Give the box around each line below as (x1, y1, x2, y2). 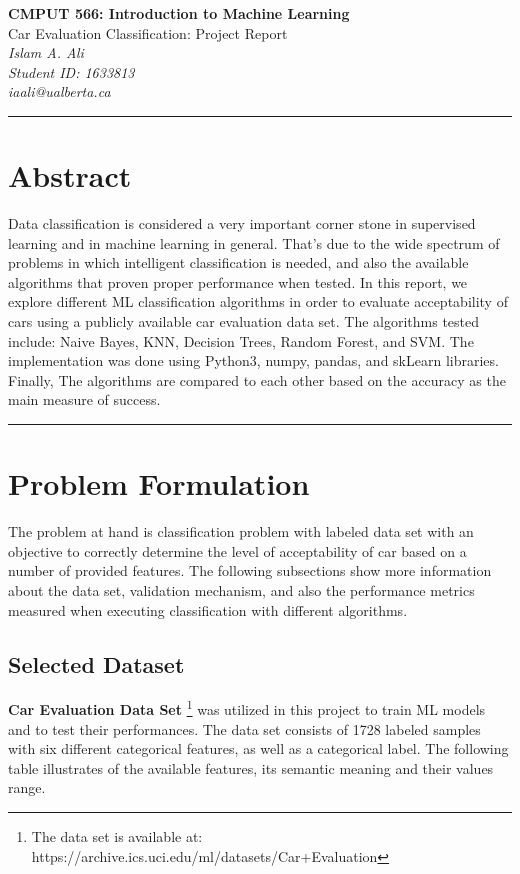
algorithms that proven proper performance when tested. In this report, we (8, 271, 468, 292)
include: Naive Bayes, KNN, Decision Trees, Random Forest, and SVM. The (8, 330, 474, 351)
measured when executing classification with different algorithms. (8, 599, 408, 620)
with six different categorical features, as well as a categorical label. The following (8, 738, 509, 759)
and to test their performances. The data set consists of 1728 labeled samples (8, 718, 481, 739)
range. (8, 777, 46, 798)
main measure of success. (8, 389, 161, 410)
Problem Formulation (8, 463, 310, 504)
